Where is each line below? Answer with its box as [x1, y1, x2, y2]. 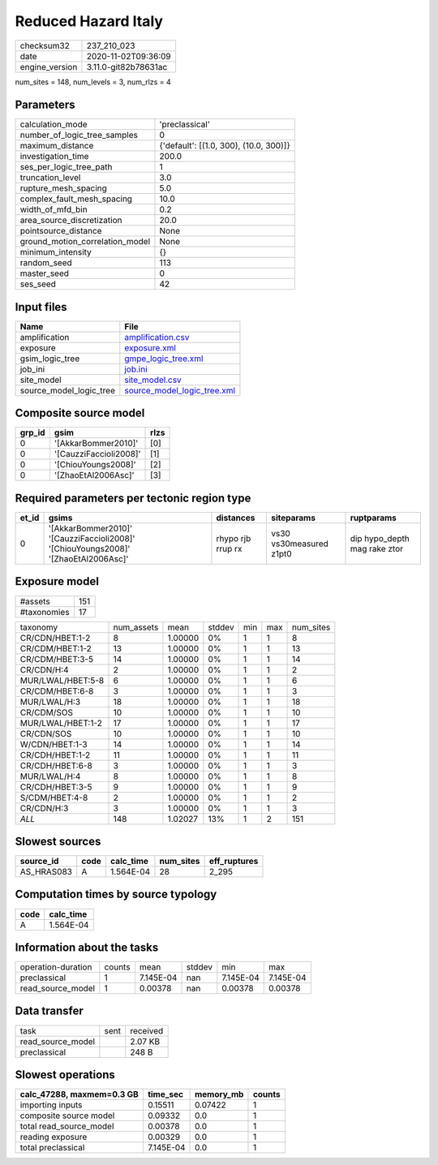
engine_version [19, 61, 78, 72]
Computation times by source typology [15, 888, 217, 901]
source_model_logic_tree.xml [124, 385, 235, 396]
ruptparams [350, 512, 397, 523]
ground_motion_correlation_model [19, 236, 151, 247]
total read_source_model [19, 1120, 114, 1132]
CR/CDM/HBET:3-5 [19, 653, 93, 664]
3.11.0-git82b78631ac [86, 61, 168, 72]
